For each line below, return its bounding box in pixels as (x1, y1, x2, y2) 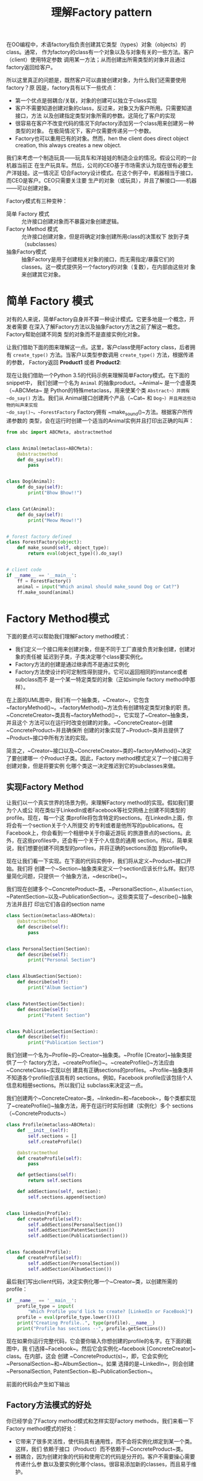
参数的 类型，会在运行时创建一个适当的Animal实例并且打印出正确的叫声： (11, 416, 195, 424)
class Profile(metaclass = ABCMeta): (6, 1122, 96, 1128)
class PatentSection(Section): (6, 1001, 85, 1007)
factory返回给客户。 (6, 64, 56, 71)
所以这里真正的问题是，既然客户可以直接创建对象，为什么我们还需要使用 (6, 76, 186, 84)
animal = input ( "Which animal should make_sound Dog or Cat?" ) (17, 583, 180, 590)
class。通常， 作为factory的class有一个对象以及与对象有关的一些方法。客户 (6, 48, 195, 56)
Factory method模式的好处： (6, 1425, 78, 1432)
